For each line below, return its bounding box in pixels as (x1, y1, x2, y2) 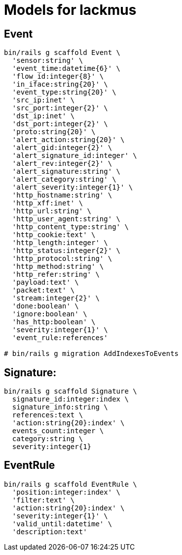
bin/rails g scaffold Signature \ (4, 387, 137, 396)
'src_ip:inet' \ (12, 96, 75, 104)
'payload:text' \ (12, 278, 79, 287)
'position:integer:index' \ (12, 488, 121, 496)
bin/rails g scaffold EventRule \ (4, 480, 137, 488)
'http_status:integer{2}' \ (12, 247, 121, 255)
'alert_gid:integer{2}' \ (12, 144, 112, 152)
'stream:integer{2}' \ (12, 294, 100, 303)
